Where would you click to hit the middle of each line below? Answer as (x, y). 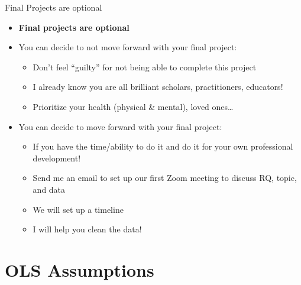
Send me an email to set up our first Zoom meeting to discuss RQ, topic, (165, 178)
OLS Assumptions (80, 269)
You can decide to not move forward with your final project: (128, 47)
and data (49, 189)
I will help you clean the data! (87, 229)
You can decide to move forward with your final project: (120, 126)
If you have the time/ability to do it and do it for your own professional (163, 146)
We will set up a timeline (78, 209)
